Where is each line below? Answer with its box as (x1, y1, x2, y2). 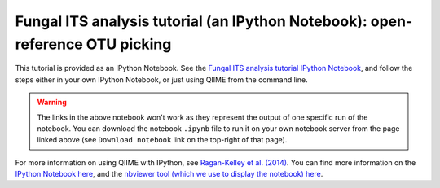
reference (15, 35, 83, 53)
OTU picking (86, 35, 172, 53)
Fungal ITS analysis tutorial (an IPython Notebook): (15, 12, 368, 30)
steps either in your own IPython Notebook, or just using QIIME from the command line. (15, 74, 309, 85)
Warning (37, 98, 67, 107)
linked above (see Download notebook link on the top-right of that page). (37, 135, 288, 145)
